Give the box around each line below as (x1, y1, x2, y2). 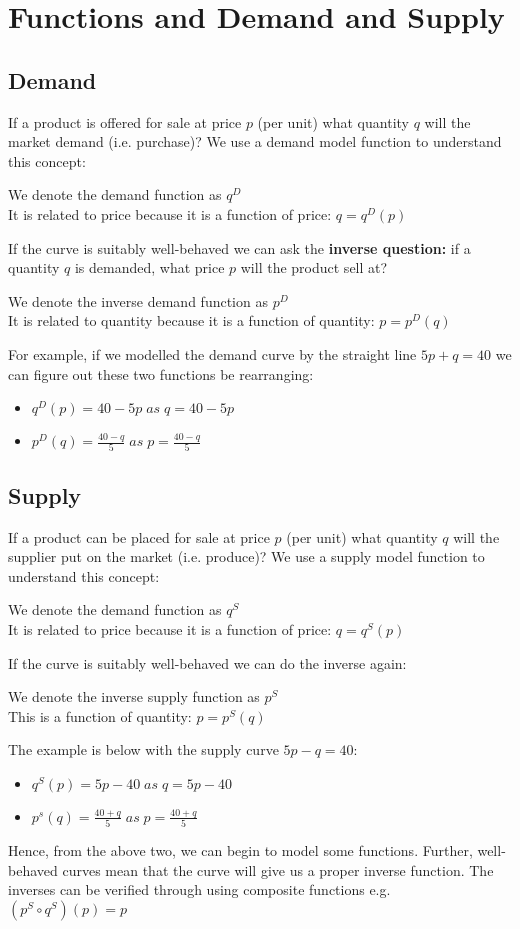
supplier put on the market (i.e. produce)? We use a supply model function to (8, 546, 485, 567)
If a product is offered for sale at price (8, 111, 242, 132)
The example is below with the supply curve (8, 739, 279, 760)
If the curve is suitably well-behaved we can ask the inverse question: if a (8, 237, 471, 258)
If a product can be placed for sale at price (8, 526, 270, 547)
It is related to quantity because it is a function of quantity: (8, 310, 375, 331)
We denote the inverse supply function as (8, 686, 260, 707)
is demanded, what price (74, 257, 225, 278)
